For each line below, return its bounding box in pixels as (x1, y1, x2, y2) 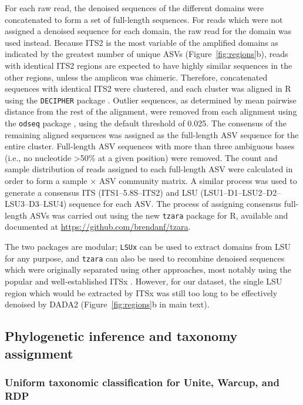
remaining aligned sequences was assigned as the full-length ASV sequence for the (5, 128, 299, 140)
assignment (5, 344, 73, 362)
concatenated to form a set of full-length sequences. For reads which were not (5, 13, 283, 25)
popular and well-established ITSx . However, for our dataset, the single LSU (5, 275, 282, 287)
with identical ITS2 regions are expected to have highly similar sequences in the (5, 59, 292, 71)
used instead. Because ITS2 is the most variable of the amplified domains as (5, 36, 278, 48)
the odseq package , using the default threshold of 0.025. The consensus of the (5, 117, 287, 129)
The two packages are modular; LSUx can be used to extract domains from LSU (5, 240, 291, 253)
